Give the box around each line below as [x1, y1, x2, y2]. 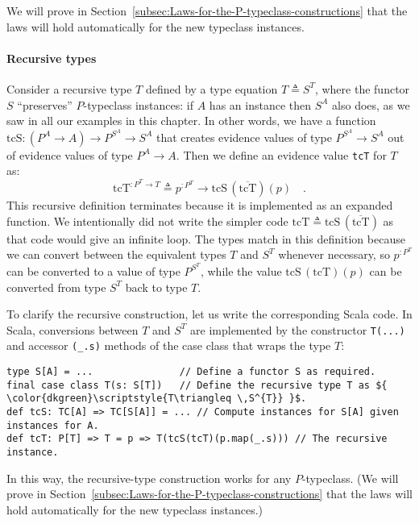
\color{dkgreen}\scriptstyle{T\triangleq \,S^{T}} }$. [6, 393, 307, 405]
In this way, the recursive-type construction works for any [6, 469, 292, 486]
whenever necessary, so [278, 246, 390, 263]
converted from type [6, 278, 106, 295]
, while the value [200, 262, 282, 279]
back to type [125, 278, 188, 295]
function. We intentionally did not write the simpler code [6, 212, 288, 229]
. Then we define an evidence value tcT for [176, 146, 387, 163]
